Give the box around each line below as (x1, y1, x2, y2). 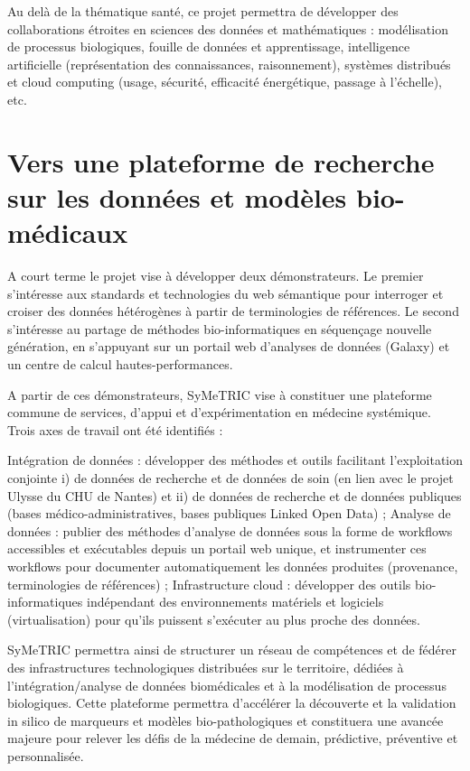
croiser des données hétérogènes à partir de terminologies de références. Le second (7, 302, 459, 320)
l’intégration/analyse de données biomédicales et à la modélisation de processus (7, 675, 446, 694)
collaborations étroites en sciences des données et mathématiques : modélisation (7, 19, 448, 38)
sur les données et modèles (7, 178, 347, 215)
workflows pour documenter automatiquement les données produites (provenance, (7, 556, 458, 575)
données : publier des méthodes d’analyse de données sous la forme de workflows (7, 521, 453, 540)
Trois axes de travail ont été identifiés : (7, 420, 223, 439)
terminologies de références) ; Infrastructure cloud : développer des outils (7, 574, 411, 593)
